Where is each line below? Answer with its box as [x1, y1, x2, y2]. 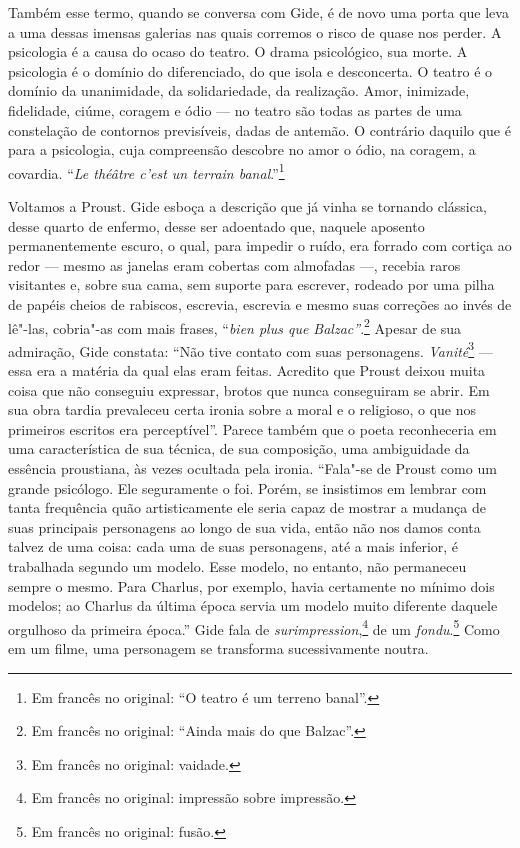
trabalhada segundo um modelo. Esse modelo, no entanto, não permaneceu [8, 556, 467, 576]
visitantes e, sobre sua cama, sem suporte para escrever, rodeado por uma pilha [8, 274, 495, 295]
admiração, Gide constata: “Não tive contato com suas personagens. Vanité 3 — [8, 337, 493, 361]
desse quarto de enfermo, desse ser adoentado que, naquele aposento [8, 215, 425, 236]
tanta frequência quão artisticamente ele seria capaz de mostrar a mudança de [8, 497, 486, 518]
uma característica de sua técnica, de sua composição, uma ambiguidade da [8, 438, 470, 459]
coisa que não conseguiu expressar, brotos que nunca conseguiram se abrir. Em [8, 379, 490, 400]
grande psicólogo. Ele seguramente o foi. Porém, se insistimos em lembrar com [8, 477, 487, 498]
